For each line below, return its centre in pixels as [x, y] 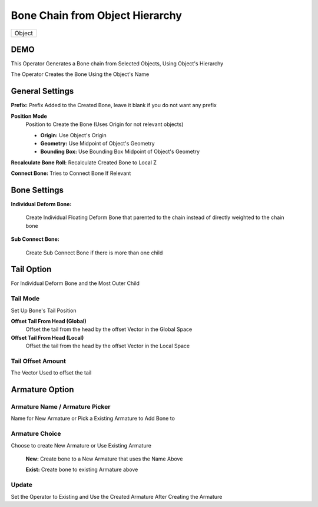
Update [21, 485]
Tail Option [31, 269]
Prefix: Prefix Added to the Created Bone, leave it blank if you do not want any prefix [114, 105]
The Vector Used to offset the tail [51, 373]
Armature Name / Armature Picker [61, 407]
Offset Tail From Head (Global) [49, 321]
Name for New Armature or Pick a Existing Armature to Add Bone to [93, 419]
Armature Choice [36, 434]
